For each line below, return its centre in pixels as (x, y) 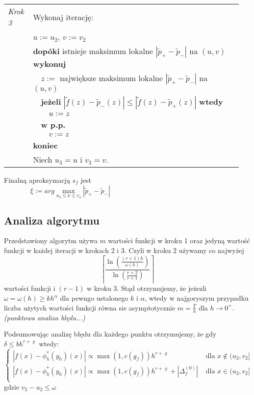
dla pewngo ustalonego (94, 298)
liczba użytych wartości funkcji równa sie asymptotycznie (90, 307)
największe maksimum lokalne (111, 78)
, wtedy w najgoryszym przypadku (197, 298)
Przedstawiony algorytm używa (51, 240)
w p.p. (53, 125)
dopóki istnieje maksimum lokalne (93, 51)
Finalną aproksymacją (37, 180)
